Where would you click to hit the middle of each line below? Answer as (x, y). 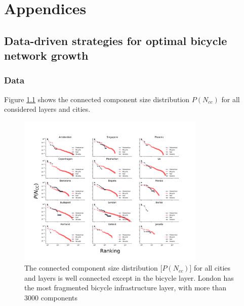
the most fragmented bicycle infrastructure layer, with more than (125, 288)
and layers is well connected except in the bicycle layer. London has (129, 277)
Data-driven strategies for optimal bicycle (116, 40)
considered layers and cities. (47, 109)
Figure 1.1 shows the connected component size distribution (97, 99)
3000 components (51, 297)
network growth (46, 55)
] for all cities (210, 268)
